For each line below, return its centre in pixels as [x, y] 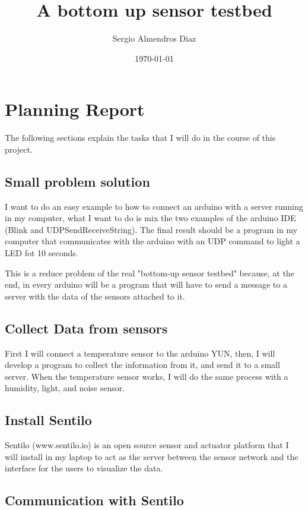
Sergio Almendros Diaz [154, 38]
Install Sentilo [48, 420]
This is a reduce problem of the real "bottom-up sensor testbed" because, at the [150, 273]
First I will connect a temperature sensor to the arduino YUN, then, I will [140, 353]
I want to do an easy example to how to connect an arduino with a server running [154, 206]
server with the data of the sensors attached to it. [95, 296]
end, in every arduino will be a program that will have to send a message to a [146, 284]
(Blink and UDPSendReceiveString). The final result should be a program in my [151, 229]
